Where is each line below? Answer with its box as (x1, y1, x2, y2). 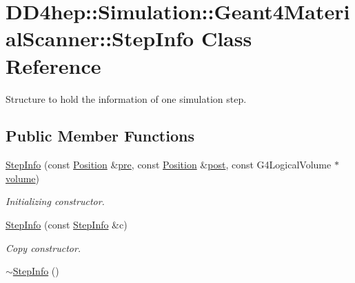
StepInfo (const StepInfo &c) (6, 217, 128, 232)
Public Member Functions (6, 125, 194, 146)
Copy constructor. (6, 240, 81, 255)
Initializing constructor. (6, 194, 105, 208)
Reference (6, 51, 101, 79)
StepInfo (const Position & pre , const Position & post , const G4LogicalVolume (6, 157, 332, 172)
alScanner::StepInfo (6, 24, 194, 52)
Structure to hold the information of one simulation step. (6, 91, 247, 106)
